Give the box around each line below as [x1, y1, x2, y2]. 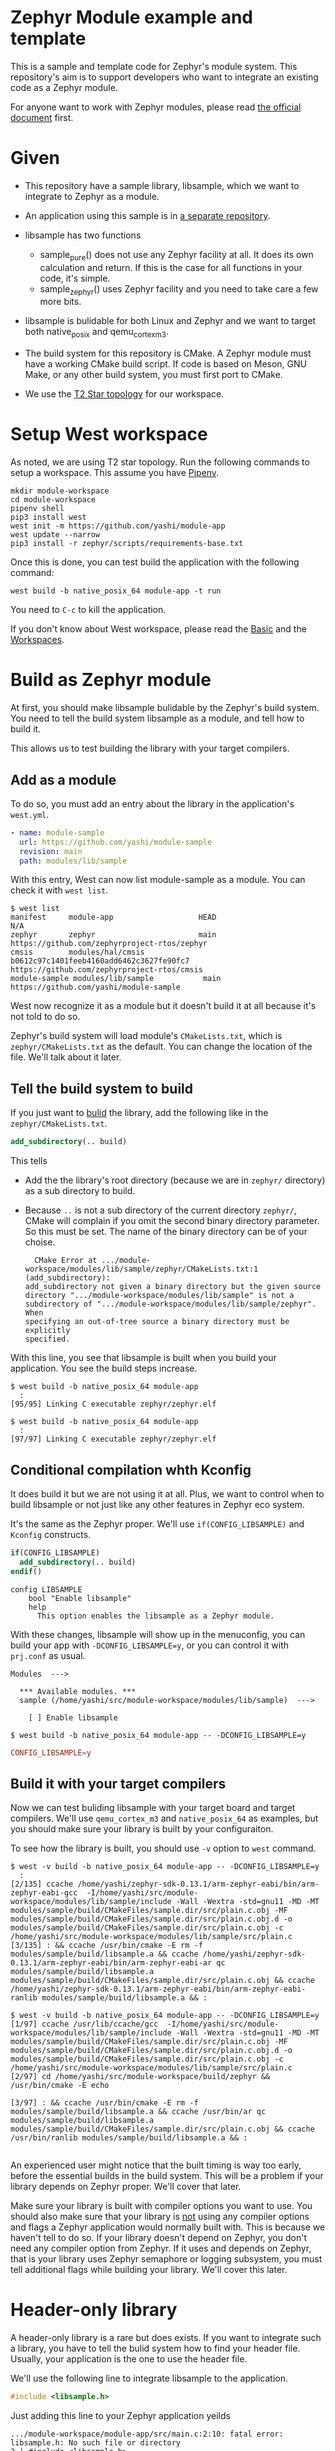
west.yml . [10, 808, 50, 820]
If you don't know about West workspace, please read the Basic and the [10, 623, 307, 635]
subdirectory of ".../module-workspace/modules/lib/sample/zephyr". [24, 1299, 317, 1310]
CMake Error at [34, 1256, 98, 1266]
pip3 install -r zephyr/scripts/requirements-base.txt [10, 539, 244, 549]
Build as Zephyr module [10, 669, 212, 691]
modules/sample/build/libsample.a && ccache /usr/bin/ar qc [10, 2107, 267, 2117]
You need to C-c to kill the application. [10, 604, 167, 616]
